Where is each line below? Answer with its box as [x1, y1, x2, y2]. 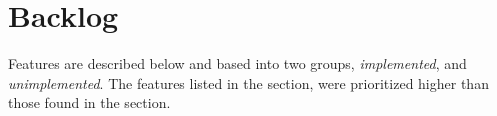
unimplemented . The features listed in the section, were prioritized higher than [8, 72, 489, 93]
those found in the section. [8, 92, 171, 113]
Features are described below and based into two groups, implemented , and [8, 53, 467, 74]
